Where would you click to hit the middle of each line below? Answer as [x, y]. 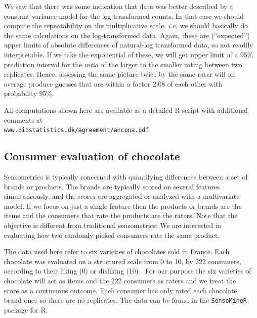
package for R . [26, 309]
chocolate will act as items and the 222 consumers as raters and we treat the [120, 280]
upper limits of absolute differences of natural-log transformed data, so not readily [128, 45]
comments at [23, 119]
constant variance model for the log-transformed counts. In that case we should [124, 16]
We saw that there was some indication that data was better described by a [119, 6]
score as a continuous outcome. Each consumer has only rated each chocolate [121, 290]
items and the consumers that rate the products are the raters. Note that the [121, 215]
